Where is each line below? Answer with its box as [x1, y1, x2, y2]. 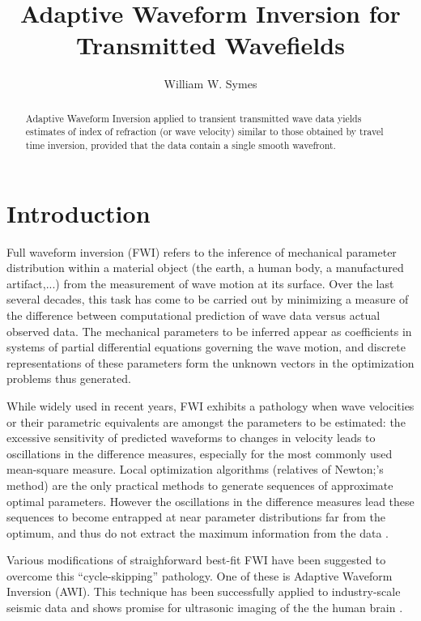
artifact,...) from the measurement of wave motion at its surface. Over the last [6, 274, 394, 291]
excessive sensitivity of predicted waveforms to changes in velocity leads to [6, 429, 376, 446]
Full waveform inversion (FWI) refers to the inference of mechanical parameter [6, 243, 397, 260]
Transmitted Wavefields [76, 28, 345, 62]
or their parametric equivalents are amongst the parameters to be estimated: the [6, 413, 406, 430]
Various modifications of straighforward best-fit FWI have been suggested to [6, 551, 386, 568]
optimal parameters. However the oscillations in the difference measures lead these [6, 492, 415, 509]
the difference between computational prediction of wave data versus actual [6, 306, 381, 323]
